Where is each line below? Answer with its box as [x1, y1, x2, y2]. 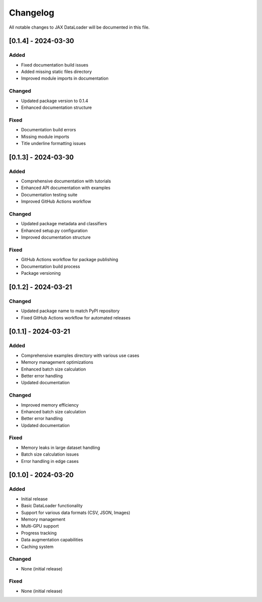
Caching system [21, 544, 54, 549]
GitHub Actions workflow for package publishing [21, 257, 118, 263]
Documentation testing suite [21, 192, 78, 197]
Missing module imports [21, 134, 69, 140]
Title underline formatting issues [21, 140, 86, 146]
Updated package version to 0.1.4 [21, 98, 88, 104]
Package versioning [21, 270, 61, 276]
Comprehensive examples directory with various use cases [21, 353, 140, 358]
